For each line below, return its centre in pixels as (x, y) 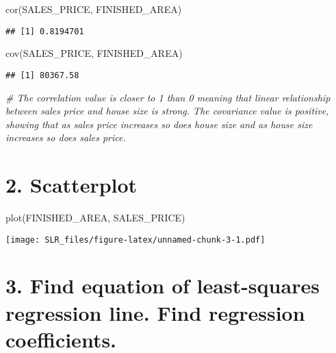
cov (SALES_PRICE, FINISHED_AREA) (94, 53)
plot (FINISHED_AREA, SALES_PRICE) (95, 217)
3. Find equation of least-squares (163, 285)
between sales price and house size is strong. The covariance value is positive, (167, 111)
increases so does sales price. (66, 137)
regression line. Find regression (155, 312)
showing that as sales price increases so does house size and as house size (159, 124)
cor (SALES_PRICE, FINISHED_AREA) (94, 9)
